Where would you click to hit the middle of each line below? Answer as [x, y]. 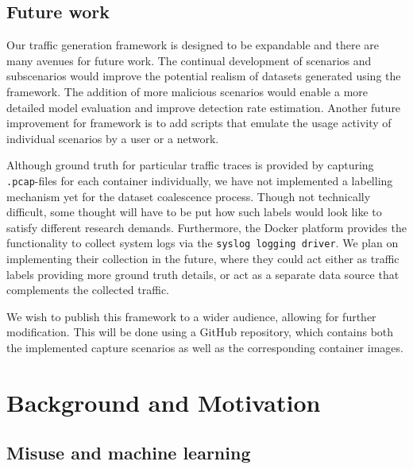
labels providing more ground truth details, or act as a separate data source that [203, 274]
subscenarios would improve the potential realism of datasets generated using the [204, 76]
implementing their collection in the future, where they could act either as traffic [203, 259]
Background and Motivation [164, 402]
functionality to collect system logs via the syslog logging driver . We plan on [203, 243]
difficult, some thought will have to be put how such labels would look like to [194, 212]
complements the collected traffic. [88, 290]
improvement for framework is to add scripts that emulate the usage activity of [199, 123]
